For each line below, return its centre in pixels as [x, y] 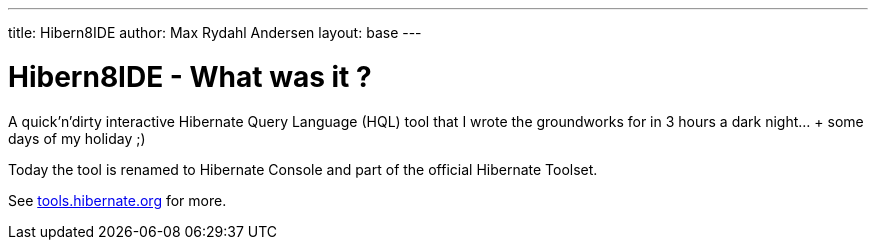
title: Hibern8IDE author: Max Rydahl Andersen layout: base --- [215, 32]
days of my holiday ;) [77, 138]
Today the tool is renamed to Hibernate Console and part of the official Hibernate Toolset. [303, 169]
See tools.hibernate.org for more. [117, 200]
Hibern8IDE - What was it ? [190, 76]
